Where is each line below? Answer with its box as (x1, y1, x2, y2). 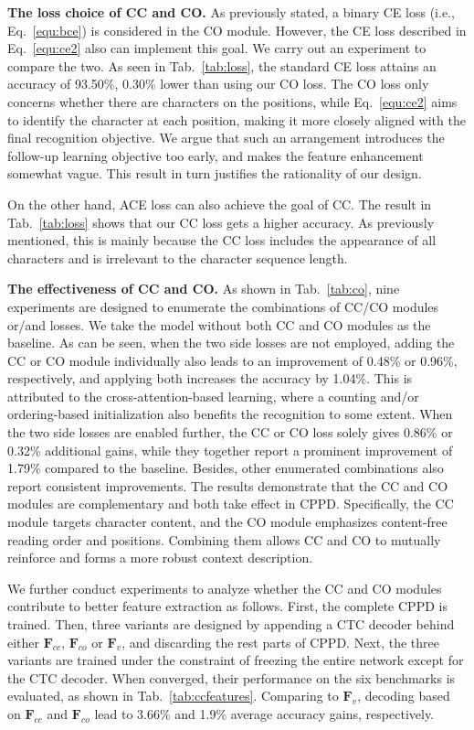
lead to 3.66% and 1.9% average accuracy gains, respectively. (94, 703, 435, 723)
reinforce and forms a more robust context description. (7, 548, 313, 567)
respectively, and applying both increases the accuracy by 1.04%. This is (7, 369, 413, 388)
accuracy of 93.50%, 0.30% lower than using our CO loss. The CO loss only (7, 74, 429, 93)
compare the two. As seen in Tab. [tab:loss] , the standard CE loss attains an (7, 56, 437, 75)
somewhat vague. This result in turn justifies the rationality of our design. (7, 164, 422, 183)
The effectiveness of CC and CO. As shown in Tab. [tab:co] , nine (7, 279, 400, 298)
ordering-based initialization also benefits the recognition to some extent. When (7, 404, 453, 424)
